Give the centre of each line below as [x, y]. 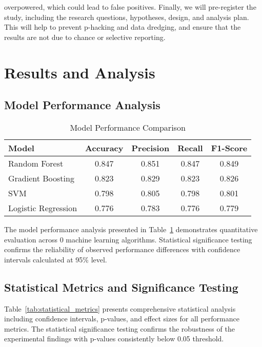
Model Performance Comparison [128, 127]
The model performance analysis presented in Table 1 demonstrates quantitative [131, 229]
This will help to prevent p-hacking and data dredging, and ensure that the [123, 27]
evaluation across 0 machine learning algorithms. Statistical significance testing [128, 239]
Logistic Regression [43, 208]
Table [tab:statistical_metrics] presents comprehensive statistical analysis [120, 308]
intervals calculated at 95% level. [56, 259]
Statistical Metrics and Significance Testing [121, 287]
